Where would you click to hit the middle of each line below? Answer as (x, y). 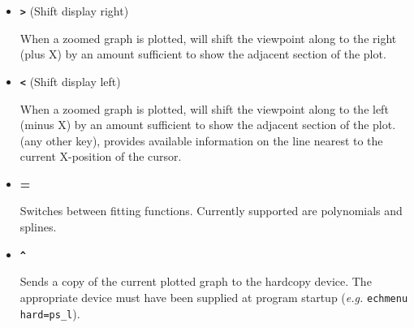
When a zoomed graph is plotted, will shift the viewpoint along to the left (204, 108)
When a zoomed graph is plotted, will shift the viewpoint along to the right (208, 38)
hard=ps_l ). (50, 313)
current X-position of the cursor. (101, 156)
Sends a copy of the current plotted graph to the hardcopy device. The (196, 281)
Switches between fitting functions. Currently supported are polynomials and (211, 211)
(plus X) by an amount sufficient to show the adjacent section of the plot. (203, 54)
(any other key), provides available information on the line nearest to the (201, 140)
